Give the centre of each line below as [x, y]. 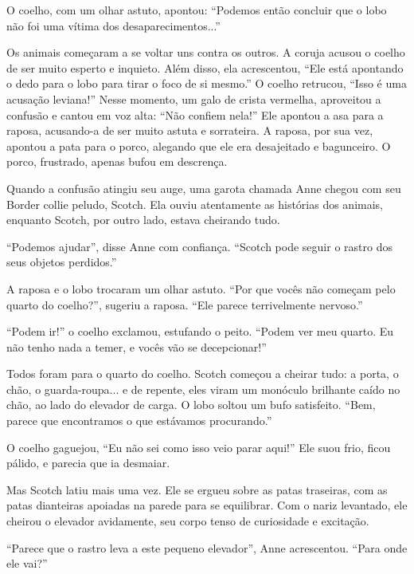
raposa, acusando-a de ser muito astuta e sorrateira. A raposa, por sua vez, [190, 130]
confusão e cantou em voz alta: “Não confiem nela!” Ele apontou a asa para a [195, 114]
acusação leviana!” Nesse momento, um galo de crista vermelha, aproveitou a [194, 98]
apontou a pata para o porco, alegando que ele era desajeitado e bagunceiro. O [199, 145]
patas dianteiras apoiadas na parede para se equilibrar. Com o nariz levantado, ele [207, 505]
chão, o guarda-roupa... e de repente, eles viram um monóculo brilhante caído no [203, 389]
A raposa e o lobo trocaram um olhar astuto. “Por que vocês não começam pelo [201, 288]
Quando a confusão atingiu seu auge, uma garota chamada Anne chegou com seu [204, 188]
